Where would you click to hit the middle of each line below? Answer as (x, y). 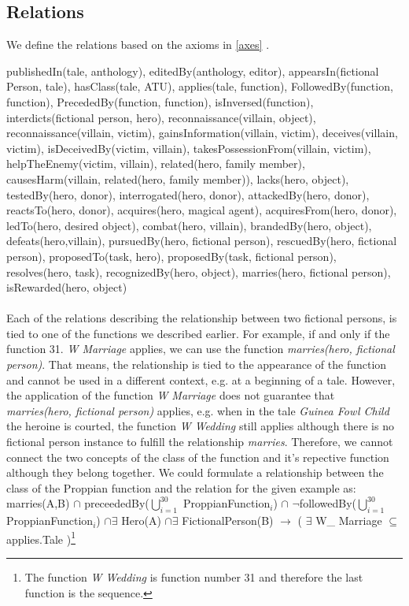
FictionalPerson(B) (228, 520)
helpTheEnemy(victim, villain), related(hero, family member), (156, 164)
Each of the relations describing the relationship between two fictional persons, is (202, 318)
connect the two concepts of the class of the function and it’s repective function (198, 457)
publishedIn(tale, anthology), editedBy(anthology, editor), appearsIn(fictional (193, 71)
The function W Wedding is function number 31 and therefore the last (194, 577)
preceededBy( (117, 503)
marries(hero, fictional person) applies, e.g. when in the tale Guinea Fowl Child (198, 410)
